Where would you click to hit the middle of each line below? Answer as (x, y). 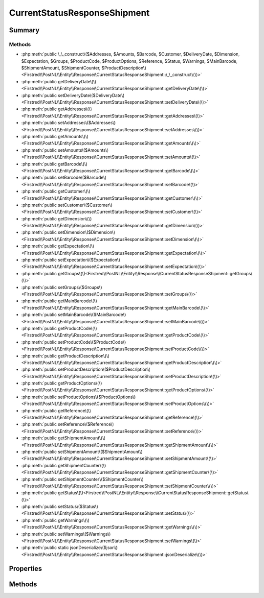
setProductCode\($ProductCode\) (92, 342)
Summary (24, 30)
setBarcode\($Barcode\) (82, 178)
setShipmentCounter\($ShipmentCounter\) (101, 479)
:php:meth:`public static (45, 548)
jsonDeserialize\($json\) (94, 548)
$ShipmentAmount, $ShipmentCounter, (61, 68)
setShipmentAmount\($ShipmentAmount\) (100, 452)
